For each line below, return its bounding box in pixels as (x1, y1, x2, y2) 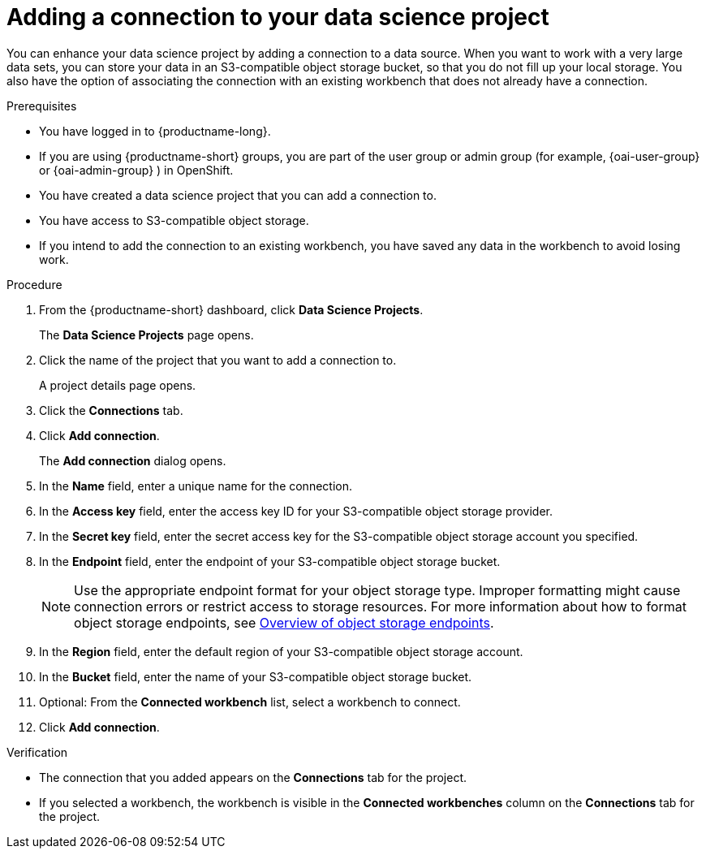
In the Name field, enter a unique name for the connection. (39, 478, 352, 493)
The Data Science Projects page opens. (39, 327, 254, 342)
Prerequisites (6, 98, 77, 113)
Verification (6, 745, 68, 759)
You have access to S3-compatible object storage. (39, 213, 309, 227)
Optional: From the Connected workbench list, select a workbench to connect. (39, 694, 461, 709)
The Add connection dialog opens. (39, 453, 226, 468)
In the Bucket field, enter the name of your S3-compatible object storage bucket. (39, 669, 472, 684)
